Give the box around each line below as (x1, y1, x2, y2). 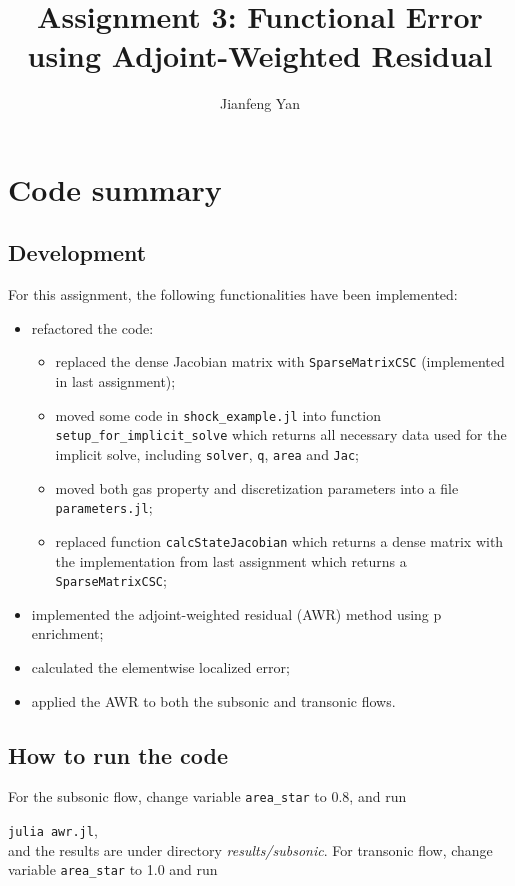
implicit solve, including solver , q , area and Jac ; (55, 444, 359, 465)
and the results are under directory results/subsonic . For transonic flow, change (8, 839, 493, 860)
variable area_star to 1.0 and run (8, 859, 218, 880)
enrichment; (31, 623, 104, 644)
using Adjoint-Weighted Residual (27, 35, 493, 76)
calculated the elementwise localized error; (31, 657, 290, 678)
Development (8, 237, 147, 268)
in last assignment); (55, 371, 176, 392)
